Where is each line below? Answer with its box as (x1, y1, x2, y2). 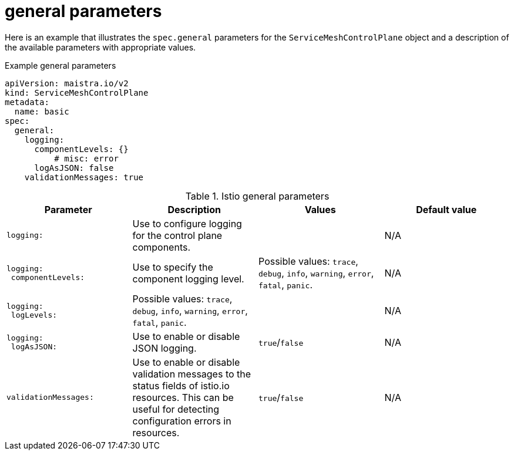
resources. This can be (132, 391, 234, 403)
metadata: (5, 97, 49, 107)
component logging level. (132, 272, 244, 285)
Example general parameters (5, 60, 116, 70)
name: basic (14, 106, 69, 116)
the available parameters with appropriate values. (5, 42, 196, 52)
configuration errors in (132, 414, 231, 427)
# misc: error (54, 153, 119, 163)
